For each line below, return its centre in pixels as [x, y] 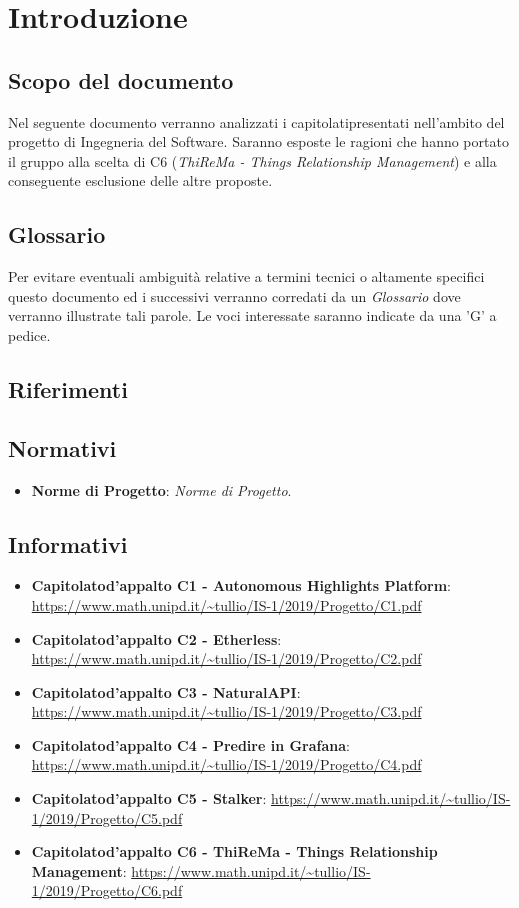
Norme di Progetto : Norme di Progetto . [161, 489]
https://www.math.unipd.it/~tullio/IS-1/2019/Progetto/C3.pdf [226, 711]
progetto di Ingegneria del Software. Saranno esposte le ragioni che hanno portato [258, 141]
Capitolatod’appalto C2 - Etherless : [156, 638]
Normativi [62, 447]
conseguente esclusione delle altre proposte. [140, 180]
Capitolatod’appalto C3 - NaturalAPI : [166, 691]
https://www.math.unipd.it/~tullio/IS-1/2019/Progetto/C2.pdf [226, 658]
